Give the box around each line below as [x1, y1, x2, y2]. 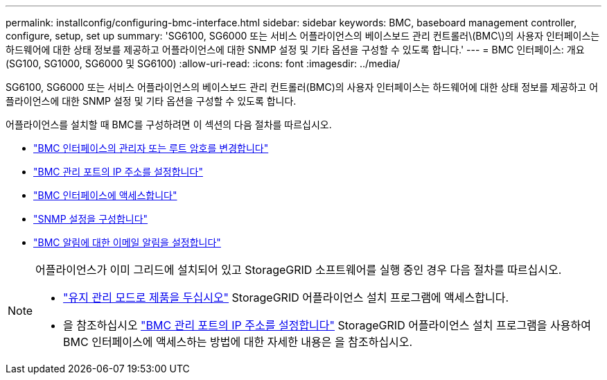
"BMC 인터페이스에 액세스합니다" [33, 189, 177, 201]
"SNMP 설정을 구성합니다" [33, 213, 148, 225]
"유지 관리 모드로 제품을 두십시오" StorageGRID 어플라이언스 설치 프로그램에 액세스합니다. [63, 291, 509, 304]
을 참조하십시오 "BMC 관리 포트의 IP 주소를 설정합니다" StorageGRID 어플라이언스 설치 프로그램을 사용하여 [63, 318, 591, 332]
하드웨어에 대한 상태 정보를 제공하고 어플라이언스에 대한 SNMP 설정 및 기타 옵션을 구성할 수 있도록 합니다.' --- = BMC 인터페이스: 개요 [6, 44, 585, 55]
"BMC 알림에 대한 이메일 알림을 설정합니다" [33, 236, 221, 248]
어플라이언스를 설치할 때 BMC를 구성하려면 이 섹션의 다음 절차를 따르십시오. [6, 119, 332, 130]
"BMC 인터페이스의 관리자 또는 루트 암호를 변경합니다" [33, 142, 269, 154]
